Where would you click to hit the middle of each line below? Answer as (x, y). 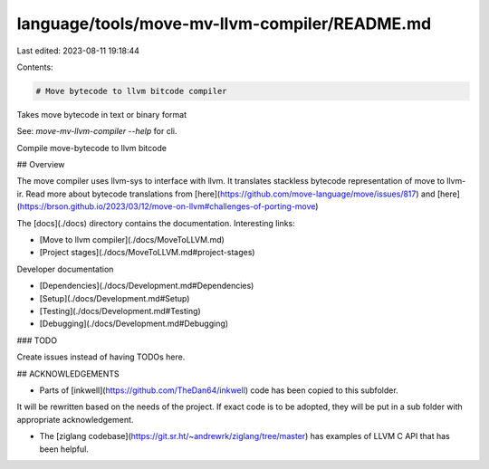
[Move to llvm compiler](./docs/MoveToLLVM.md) (132, 240)
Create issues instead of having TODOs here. (101, 357)
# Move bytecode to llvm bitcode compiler (131, 91)
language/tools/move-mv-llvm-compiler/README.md (224, 24)
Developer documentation (65, 269)
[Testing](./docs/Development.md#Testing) (120, 311)
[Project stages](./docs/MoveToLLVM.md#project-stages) (147, 253)
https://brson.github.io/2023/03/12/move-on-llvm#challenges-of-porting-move (168, 206)
